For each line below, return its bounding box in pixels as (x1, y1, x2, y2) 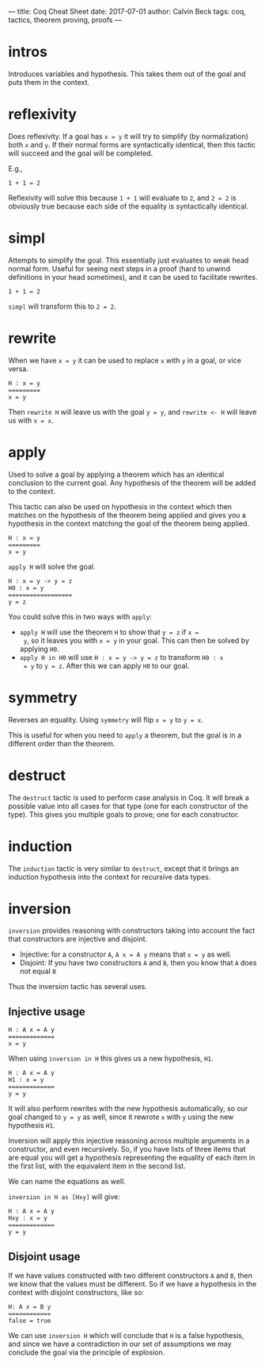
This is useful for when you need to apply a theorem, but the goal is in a (8, 730, 242, 740)
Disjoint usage (8, 1249, 81, 1263)
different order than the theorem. (8, 738, 115, 748)
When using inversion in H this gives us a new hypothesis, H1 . (8, 1054, 214, 1064)
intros (8, 43, 47, 61)
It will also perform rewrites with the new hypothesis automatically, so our (8, 1104, 248, 1114)
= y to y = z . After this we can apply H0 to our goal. (23, 661, 190, 670)
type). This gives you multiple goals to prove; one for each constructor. (8, 809, 240, 819)
